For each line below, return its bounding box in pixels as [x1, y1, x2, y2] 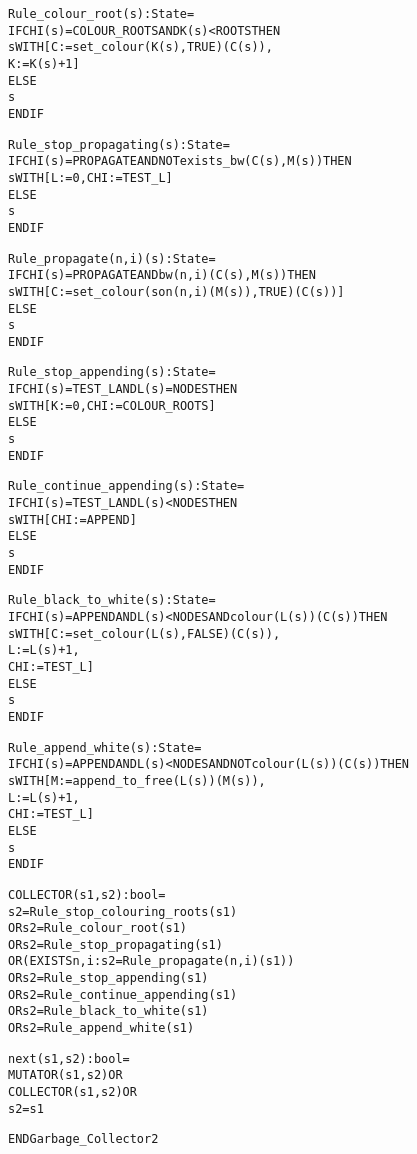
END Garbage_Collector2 [8, 1132, 159, 1147]
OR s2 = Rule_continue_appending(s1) [8, 987, 238, 1002]
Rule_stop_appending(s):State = [8, 365, 216, 380]
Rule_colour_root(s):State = [8, 7, 195, 21]
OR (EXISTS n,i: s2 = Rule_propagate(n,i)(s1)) [8, 954, 295, 969]
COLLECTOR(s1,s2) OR [8, 1085, 137, 1100]
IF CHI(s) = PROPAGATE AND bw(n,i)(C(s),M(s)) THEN [8, 268, 316, 283]
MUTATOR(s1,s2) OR [8, 1068, 123, 1083]
